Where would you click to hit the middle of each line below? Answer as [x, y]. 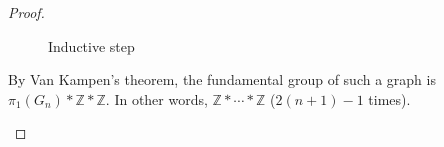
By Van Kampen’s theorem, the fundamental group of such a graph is [222, 79]
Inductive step [91, 45]
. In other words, [156, 98]
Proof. [26, 12]
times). [389, 98]
